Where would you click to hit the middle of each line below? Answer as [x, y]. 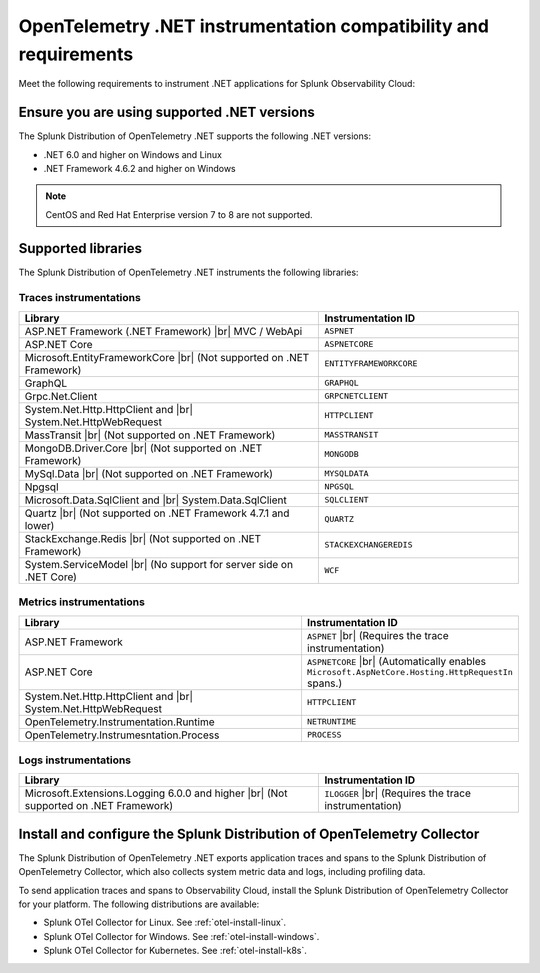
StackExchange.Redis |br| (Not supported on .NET [143, 538]
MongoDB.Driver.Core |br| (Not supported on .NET [143, 448]
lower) [39, 525]
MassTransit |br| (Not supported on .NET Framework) [150, 435]
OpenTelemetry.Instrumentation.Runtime [119, 722]
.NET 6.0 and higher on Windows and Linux [132, 154]
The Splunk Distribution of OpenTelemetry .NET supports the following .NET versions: [195, 136]
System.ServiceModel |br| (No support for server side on [159, 564]
